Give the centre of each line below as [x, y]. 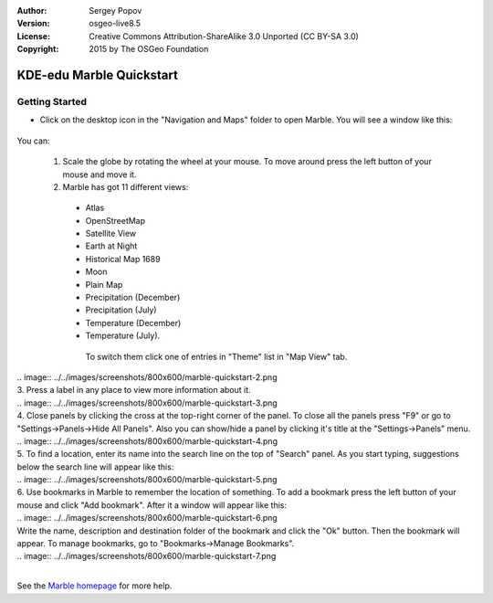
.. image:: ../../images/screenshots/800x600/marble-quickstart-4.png [147, 441]
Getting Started [52, 101]
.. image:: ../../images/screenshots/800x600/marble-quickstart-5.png [147, 480]
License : [33, 36]
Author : [32, 11]
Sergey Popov [115, 11]
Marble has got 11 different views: [126, 186]
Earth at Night [111, 246]
